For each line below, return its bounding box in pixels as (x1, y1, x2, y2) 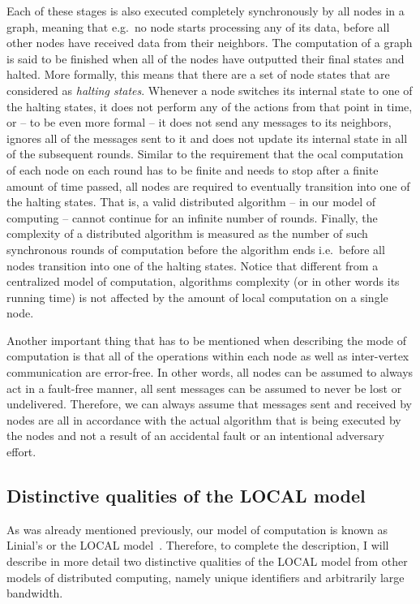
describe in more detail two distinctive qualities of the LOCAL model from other (6, 553, 408, 570)
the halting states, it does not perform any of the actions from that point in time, (6, 97, 413, 114)
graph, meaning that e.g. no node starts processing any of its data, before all (6, 18, 390, 35)
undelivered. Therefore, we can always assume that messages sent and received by (6, 395, 412, 412)
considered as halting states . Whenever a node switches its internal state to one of (6, 81, 413, 98)
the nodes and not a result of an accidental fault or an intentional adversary (6, 427, 384, 444)
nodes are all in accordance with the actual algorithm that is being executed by (6, 411, 401, 428)
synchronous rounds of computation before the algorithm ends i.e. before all (6, 240, 385, 257)
